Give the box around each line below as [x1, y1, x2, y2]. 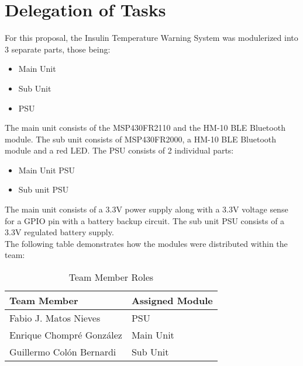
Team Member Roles [68, 270, 154, 284]
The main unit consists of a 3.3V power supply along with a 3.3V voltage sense [5, 203, 288, 215]
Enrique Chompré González [9, 328, 122, 342]
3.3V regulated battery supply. [5, 226, 114, 238]
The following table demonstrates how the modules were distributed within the [5, 237, 288, 249]
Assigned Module [131, 294, 213, 308]
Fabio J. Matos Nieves [9, 311, 101, 325]
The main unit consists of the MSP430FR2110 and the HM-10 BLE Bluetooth [5, 121, 285, 134]
